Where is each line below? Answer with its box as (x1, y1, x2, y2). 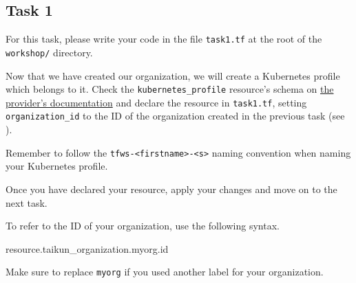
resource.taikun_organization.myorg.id (6, 241, 169, 256)
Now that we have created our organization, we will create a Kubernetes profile (6, 68, 340, 82)
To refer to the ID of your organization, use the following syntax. (6, 218, 280, 233)
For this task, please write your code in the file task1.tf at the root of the (6, 32, 322, 46)
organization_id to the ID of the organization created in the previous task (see (6, 109, 345, 123)
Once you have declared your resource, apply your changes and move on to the (6, 181, 337, 196)
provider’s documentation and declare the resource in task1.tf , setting (6, 95, 307, 109)
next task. (6, 195, 48, 210)
